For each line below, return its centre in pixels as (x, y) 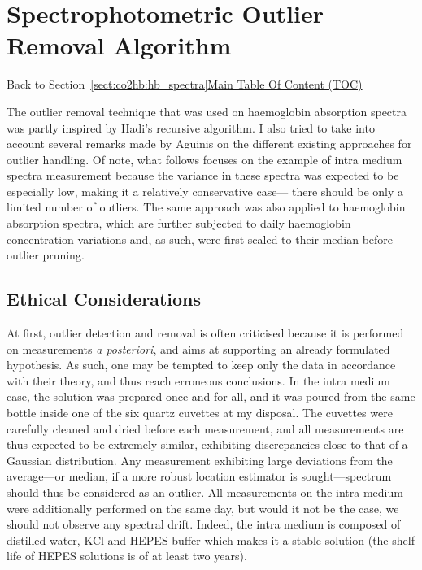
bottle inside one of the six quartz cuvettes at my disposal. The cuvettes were (200, 413)
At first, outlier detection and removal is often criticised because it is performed (205, 333)
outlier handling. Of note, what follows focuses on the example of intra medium (204, 159)
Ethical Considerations (104, 299)
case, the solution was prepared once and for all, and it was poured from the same (211, 396)
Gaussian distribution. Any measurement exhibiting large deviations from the (200, 460)
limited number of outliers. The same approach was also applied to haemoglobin (206, 207)
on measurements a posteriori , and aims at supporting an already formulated (198, 348)
